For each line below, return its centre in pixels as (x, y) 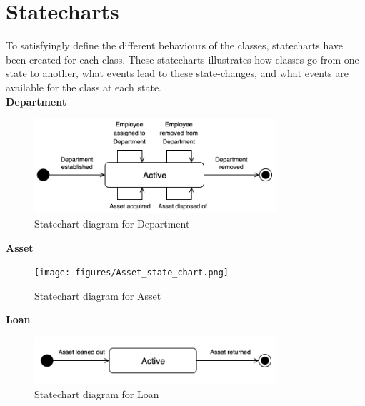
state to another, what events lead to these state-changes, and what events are (177, 73)
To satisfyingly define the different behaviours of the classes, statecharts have (175, 45)
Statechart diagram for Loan (97, 394)
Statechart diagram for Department (112, 223)
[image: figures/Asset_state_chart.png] (132, 273)
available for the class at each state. (84, 87)
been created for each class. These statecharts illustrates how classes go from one (182, 59)
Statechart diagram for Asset (98, 295)
